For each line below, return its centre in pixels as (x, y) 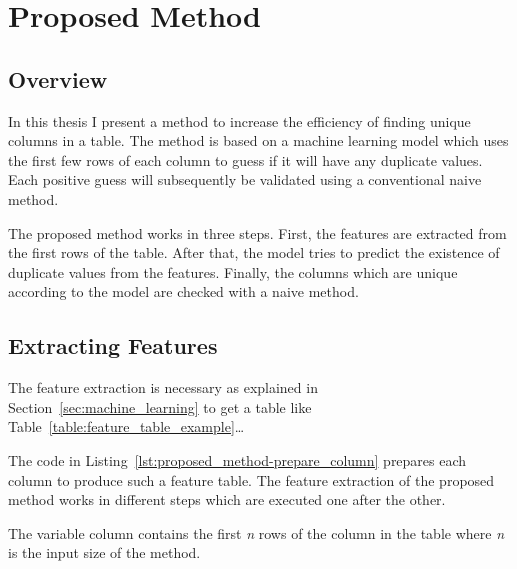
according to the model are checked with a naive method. (183, 291)
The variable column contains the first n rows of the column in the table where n (256, 532)
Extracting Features (113, 345)
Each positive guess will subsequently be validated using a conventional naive (245, 179)
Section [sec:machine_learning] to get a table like (160, 406)
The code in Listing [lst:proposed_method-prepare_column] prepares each (237, 459)
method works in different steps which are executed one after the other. (227, 499)
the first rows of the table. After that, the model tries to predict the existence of (254, 252)
